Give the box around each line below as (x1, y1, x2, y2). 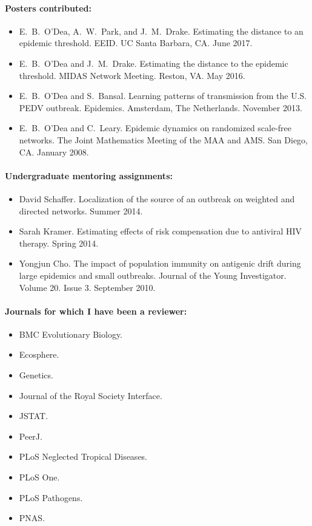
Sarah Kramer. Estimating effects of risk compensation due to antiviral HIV (19, 225, 302, 237)
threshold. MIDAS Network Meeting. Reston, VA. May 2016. (19, 69, 245, 81)
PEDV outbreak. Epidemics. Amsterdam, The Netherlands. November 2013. (19, 101, 302, 114)
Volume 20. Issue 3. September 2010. (19, 281, 156, 293)
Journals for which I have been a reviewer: (5, 304, 187, 317)
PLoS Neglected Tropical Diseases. (19, 450, 148, 463)
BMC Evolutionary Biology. (19, 327, 123, 340)
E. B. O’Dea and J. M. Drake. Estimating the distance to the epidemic (19, 56, 288, 69)
